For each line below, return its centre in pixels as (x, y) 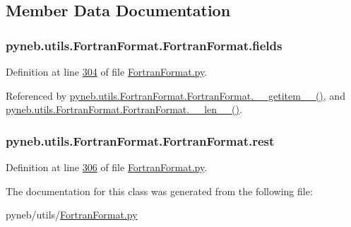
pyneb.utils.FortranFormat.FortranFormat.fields (144, 45)
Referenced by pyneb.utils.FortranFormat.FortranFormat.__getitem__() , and (175, 95)
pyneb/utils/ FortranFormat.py (72, 215)
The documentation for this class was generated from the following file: (159, 191)
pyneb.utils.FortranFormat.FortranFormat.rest (140, 140)
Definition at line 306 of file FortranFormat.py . (107, 167)
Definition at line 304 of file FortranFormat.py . (107, 71)
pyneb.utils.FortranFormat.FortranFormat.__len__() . (124, 109)
